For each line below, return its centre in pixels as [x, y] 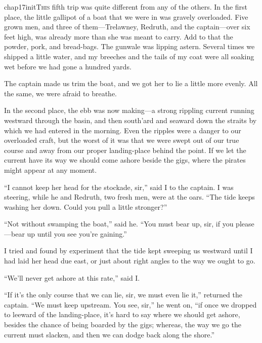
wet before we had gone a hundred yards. [68, 66]
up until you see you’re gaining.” [77, 233]
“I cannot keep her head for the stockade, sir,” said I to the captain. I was [119, 187]
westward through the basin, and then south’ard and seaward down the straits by [130, 120]
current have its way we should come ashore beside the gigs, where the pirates [125, 160]
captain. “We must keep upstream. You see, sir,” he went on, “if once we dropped [130, 304]
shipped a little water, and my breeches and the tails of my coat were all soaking [129, 56]
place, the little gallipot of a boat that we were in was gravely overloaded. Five [126, 16]
